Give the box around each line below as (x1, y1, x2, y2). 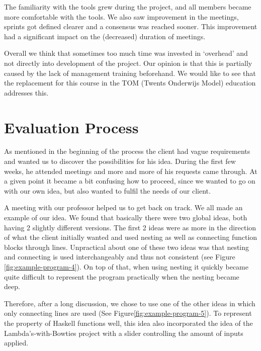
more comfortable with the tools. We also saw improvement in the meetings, (4, 11, 239, 22)
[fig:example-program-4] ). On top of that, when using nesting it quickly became (4, 261, 248, 272)
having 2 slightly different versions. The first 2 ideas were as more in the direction (4, 222, 256, 232)
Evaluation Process (4, 117, 139, 137)
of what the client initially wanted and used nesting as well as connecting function (4, 232, 257, 242)
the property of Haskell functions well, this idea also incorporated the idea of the (4, 317, 253, 328)
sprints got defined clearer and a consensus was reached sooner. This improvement (4, 21, 257, 32)
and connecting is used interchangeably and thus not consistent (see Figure (4, 251, 235, 262)
